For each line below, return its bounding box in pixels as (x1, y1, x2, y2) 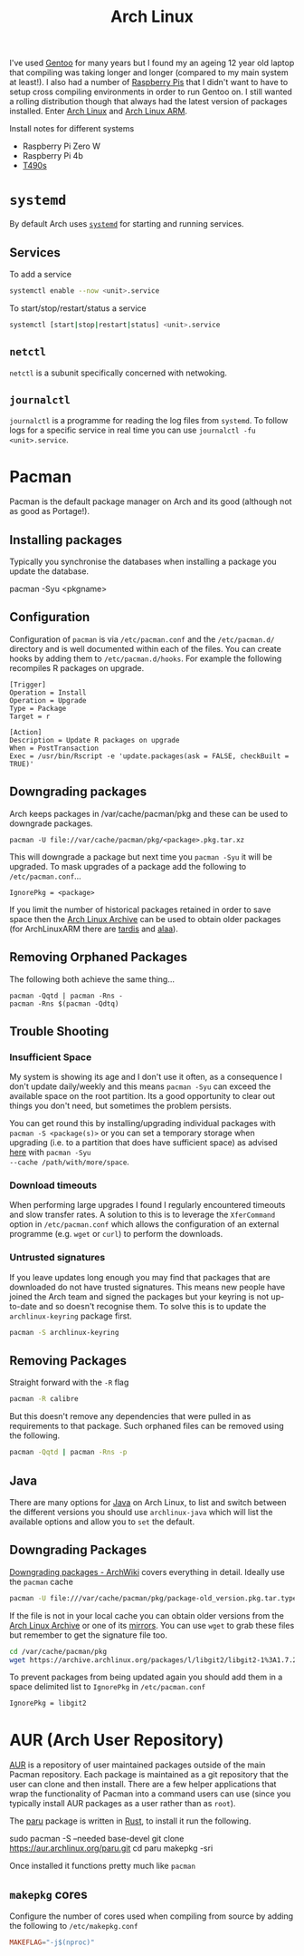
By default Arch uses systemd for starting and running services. (9, 219, 244, 229)
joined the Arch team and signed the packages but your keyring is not (9, 1290, 270, 1302)
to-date (9, 1300, 38, 1311)
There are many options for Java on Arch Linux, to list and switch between (9, 1497, 287, 1508)
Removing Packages (9, 1353, 128, 1368)
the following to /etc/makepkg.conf (9, 1921, 138, 1932)
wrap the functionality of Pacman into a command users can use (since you (9, 1788, 291, 1799)
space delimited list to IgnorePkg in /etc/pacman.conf (9, 1681, 206, 1692)
